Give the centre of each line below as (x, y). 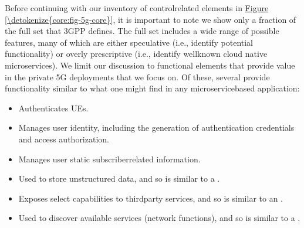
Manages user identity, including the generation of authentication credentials (156, 127)
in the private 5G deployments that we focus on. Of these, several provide (137, 76)
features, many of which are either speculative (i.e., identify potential (129, 42)
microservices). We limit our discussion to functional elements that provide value (150, 65)
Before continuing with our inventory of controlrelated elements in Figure (137, 8)
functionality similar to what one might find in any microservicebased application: (152, 88)
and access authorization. (64, 139)
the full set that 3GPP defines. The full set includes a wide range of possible (142, 31)
